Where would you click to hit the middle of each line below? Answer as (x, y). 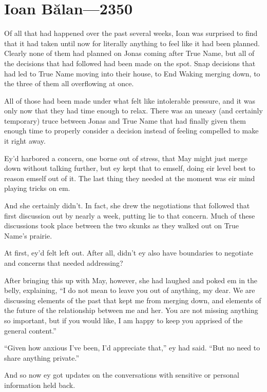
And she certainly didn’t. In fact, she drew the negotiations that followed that (127, 205)
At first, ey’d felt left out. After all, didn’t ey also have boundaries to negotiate (129, 253)
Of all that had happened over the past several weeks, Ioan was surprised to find (131, 33)
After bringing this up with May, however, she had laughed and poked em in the (131, 280)
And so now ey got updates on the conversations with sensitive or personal (122, 375)
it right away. (25, 141)
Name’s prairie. (28, 235)
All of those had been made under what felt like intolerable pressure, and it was (130, 100)
